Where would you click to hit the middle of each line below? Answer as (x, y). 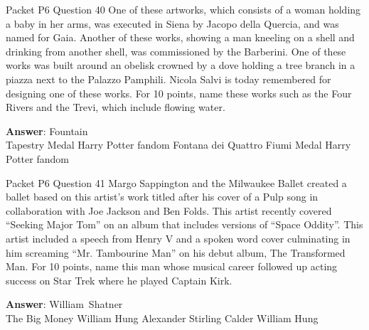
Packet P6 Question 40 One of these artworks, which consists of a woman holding (183, 9)
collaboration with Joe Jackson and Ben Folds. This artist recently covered (169, 210)
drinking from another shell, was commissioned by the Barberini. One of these (176, 51)
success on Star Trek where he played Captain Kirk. (119, 280)
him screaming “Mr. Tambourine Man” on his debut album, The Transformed (176, 252)
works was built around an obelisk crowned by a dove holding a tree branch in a (181, 65)
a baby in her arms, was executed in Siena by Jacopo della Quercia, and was (172, 23)
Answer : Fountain (47, 131)
